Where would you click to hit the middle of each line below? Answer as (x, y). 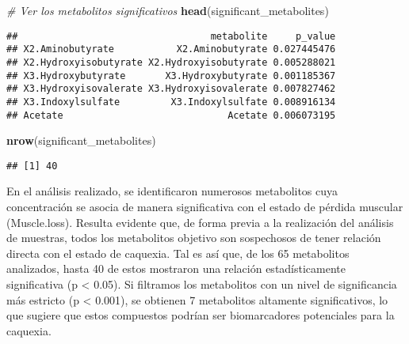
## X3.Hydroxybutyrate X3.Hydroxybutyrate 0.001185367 (171, 76)
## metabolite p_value (171, 36)
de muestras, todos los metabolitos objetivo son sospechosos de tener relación (194, 238)
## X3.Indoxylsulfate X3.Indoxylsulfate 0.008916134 (171, 102)
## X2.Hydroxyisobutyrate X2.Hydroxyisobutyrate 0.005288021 (171, 62)
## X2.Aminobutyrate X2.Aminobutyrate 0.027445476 (171, 49)
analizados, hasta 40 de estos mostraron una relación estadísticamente (176, 268)
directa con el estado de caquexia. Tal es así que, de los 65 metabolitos (178, 253)
